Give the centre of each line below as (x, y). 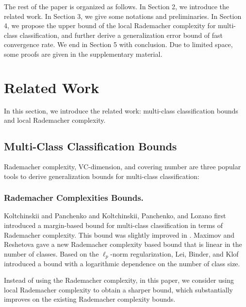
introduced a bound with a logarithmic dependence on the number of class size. (122, 264)
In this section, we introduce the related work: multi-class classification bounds (121, 110)
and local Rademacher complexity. (55, 120)
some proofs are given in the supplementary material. (83, 54)
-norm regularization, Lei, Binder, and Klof (174, 253)
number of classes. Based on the (51, 253)
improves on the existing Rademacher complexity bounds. (90, 299)
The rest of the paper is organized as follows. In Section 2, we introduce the (116, 6)
